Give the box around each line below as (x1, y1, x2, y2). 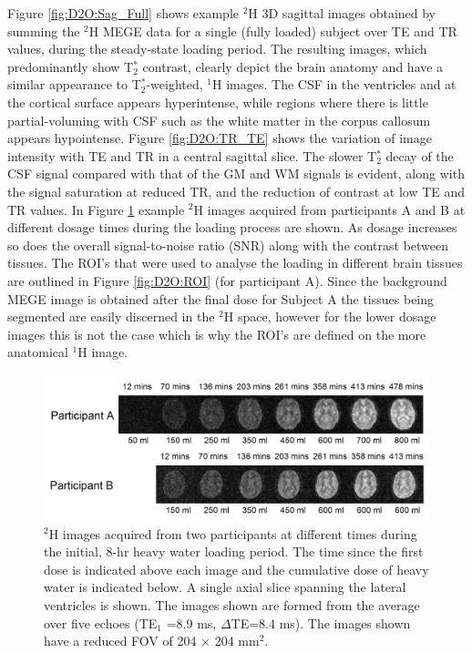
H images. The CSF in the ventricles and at (212, 75, 457, 94)
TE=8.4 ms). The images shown (231, 613, 411, 632)
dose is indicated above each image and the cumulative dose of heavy (44, 559, 429, 578)
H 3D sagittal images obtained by (248, 4, 436, 22)
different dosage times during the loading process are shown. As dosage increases (7, 218, 457, 237)
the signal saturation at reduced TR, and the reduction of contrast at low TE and (7, 181, 466, 200)
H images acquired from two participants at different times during (48, 524, 417, 543)
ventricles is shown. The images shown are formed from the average (44, 595, 420, 614)
